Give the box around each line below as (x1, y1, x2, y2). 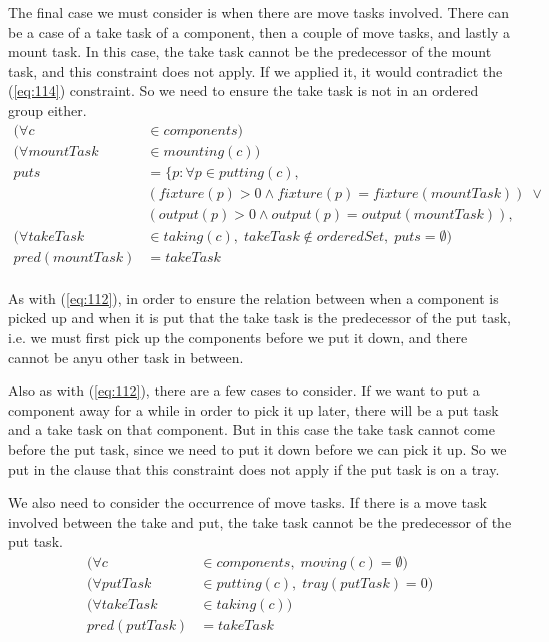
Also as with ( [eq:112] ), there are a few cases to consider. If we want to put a (8, 380, 480, 401)
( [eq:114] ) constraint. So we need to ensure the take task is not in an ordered (8, 80, 479, 101)
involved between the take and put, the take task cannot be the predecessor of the (8, 511, 512, 532)
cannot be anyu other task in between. (8, 346, 244, 367)
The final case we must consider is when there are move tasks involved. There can (8, 2, 510, 22)
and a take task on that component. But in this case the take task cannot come (8, 419, 495, 440)
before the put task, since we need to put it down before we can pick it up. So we (8, 438, 507, 459)
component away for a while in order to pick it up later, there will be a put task (8, 399, 499, 420)
